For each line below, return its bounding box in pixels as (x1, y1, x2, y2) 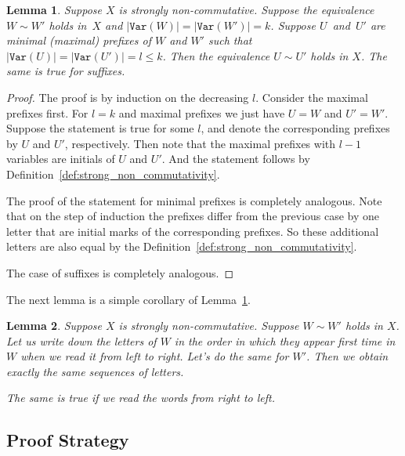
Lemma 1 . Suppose (6, 2, 103, 17)
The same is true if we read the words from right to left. (6, 389, 276, 406)
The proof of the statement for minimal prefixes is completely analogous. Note (6, 192, 382, 208)
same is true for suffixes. (6, 63, 125, 79)
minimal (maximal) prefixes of (6, 32, 151, 49)
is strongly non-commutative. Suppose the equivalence (118, 2, 374, 17)
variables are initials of (6, 150, 115, 167)
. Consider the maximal (255, 89, 368, 105)
